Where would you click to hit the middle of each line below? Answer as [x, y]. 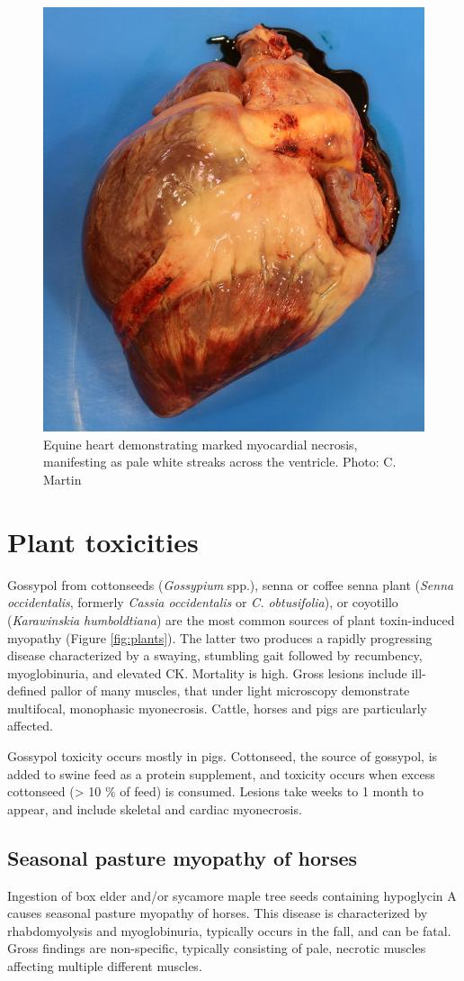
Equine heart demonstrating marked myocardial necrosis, [201, 444]
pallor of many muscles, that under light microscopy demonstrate [230, 690]
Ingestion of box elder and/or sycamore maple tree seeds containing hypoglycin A [232, 895]
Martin [62, 479]
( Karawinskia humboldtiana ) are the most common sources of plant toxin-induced [231, 619]
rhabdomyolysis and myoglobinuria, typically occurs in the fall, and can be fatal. [229, 930]
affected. [30, 726]
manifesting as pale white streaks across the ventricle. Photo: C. [220, 462]
